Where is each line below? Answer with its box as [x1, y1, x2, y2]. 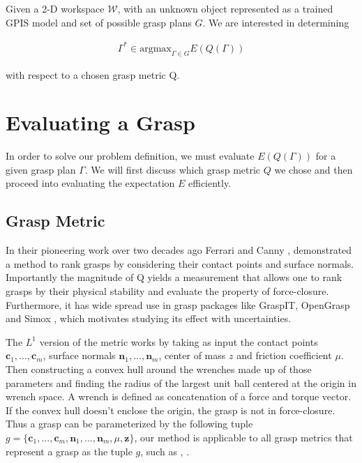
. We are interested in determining [202, 15, 349, 29]
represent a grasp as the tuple [6, 443, 133, 458]
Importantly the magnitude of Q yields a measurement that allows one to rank [6, 270, 342, 284]
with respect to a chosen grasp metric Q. [6, 67, 180, 82]
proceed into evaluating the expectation [6, 176, 175, 190]
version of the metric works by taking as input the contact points [39, 334, 318, 349]
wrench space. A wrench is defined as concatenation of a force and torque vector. [6, 389, 352, 404]
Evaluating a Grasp [6, 108, 195, 137]
